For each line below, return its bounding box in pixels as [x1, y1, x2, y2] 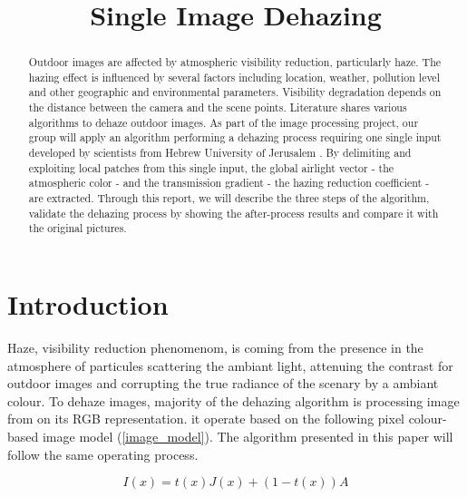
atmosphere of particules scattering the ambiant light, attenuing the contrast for [7, 356, 453, 375]
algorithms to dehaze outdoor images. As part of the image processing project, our [28, 114, 419, 130]
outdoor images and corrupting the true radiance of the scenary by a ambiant [7, 374, 439, 393]
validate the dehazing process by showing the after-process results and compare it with [28, 205, 439, 220]
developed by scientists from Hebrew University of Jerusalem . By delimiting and [28, 145, 412, 161]
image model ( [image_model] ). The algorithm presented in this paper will [42, 426, 453, 445]
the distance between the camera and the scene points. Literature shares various [28, 100, 407, 115]
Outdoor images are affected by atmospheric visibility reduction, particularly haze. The [28, 54, 442, 70]
